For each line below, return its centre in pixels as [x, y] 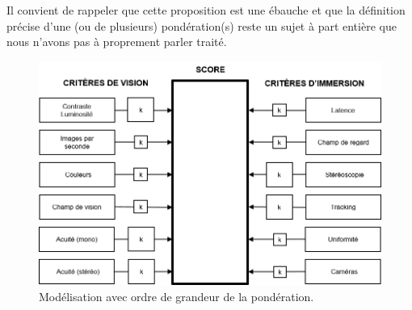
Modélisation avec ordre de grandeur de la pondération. [177, 296]
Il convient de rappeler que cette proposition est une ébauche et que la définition [206, 10]
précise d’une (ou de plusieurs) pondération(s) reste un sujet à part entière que [202, 25]
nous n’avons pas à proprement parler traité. [117, 42]
